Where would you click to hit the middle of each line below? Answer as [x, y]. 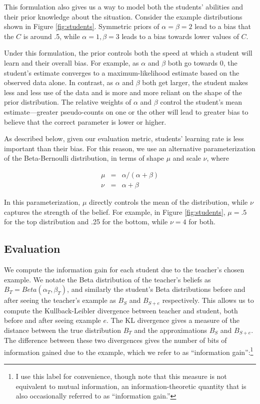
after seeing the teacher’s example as [60, 300]
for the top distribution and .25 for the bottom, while [86, 222]
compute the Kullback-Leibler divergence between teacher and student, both [121, 310]
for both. [202, 222]
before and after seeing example [52, 320]
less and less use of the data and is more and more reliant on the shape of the [123, 92]
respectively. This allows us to [208, 300]
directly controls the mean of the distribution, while [168, 201]
